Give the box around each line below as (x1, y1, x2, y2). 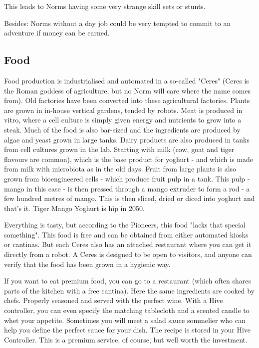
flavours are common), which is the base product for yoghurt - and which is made (4, 153, 254, 164)
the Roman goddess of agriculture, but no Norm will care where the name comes (4, 85, 251, 95)
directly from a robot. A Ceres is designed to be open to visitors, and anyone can (4, 249, 252, 259)
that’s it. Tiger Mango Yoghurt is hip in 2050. (4, 202, 145, 213)
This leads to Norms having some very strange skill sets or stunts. (4, 1, 206, 11)
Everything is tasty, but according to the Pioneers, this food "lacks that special (4, 219, 246, 230)
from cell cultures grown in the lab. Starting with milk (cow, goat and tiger (4, 144, 235, 154)
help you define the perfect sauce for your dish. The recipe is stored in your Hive (4, 324, 251, 335)
